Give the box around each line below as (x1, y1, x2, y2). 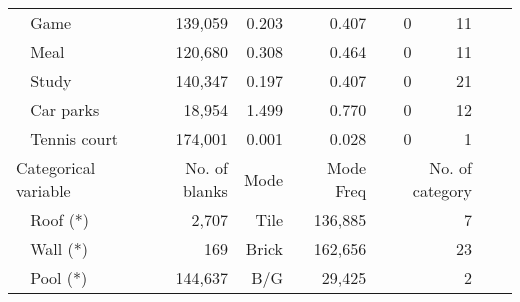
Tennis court (30, 127, 118, 150)
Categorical (16, 156, 96, 179)
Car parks (30, 98, 100, 121)
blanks (182, 179, 228, 202)
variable (16, 179, 71, 202)
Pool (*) (30, 266, 88, 289)
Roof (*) (30, 208, 90, 231)
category (412, 179, 472, 202)
